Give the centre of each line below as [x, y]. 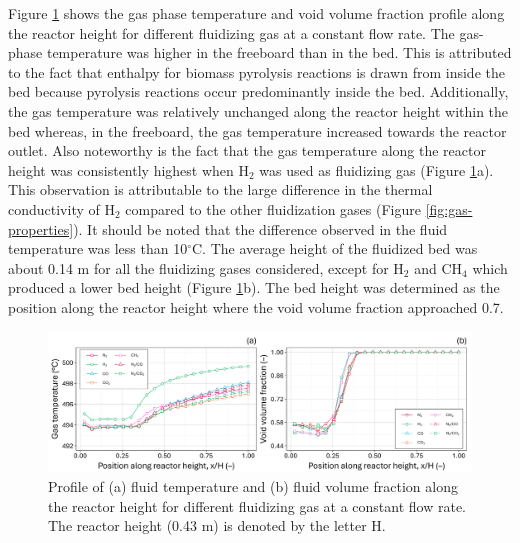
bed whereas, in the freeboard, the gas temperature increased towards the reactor [257, 130]
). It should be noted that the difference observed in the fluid [260, 228]
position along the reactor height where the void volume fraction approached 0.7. [256, 306]
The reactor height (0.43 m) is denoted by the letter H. [217, 525]
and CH [438, 267]
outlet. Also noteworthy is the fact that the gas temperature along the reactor [247, 150]
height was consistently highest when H [129, 169]
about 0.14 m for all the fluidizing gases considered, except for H [206, 267]
